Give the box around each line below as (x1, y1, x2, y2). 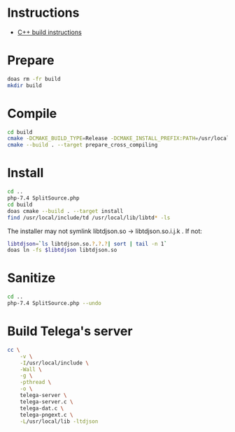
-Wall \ (20, 366, 42, 373)
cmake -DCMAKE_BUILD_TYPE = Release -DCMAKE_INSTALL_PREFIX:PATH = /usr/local (7, 135, 230, 142)
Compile (7, 105, 57, 121)
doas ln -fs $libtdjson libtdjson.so (7, 246, 117, 254)
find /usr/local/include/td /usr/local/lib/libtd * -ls (7, 214, 171, 221)
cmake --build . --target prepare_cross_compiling (7, 142, 158, 149)
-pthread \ (20, 379, 52, 386)
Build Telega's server (7, 323, 133, 339)
